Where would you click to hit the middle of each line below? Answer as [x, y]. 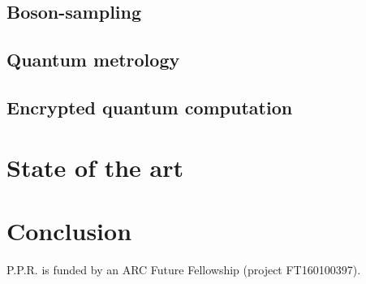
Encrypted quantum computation [150, 107]
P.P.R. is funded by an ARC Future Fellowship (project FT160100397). [184, 269]
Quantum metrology [93, 60]
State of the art [95, 167]
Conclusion [69, 230]
